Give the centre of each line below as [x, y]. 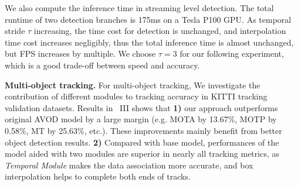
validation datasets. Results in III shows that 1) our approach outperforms [141, 107]
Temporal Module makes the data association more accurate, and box [129, 165]
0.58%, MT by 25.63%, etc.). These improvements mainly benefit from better [143, 130]
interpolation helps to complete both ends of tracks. [98, 176]
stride [15, 31]
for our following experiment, [232, 54]
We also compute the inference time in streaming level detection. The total [139, 8]
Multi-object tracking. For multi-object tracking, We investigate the [133, 85]
